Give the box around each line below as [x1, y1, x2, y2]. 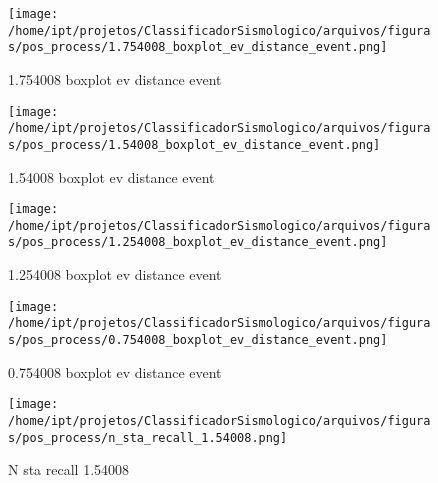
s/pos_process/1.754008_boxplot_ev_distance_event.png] [8, 40, 388, 55]
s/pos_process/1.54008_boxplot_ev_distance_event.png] [8, 137, 381, 152]
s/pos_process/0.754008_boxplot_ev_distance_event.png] [8, 333, 388, 347]
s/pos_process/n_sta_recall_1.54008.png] [8, 430, 288, 445]
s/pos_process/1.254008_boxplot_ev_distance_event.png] [8, 235, 388, 250]
